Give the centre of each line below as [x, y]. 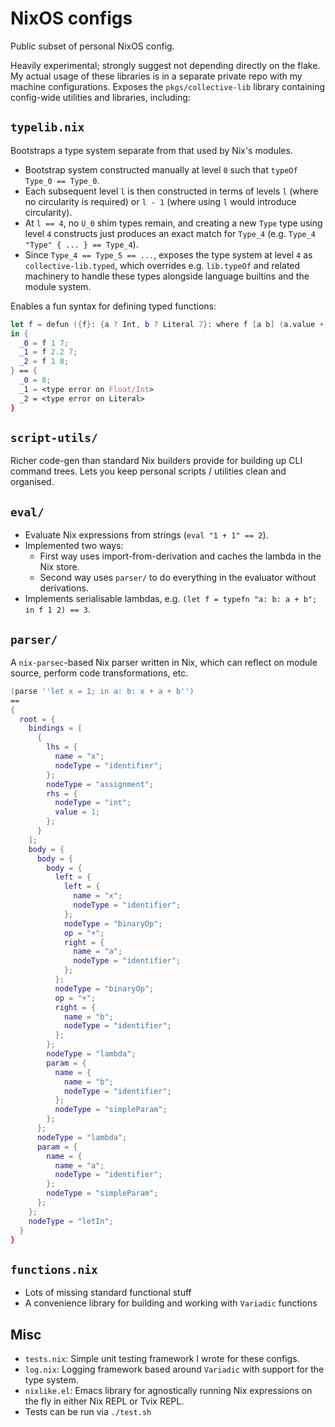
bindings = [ [55, 728]
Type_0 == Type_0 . [62, 180]
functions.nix [54, 1269]
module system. [58, 286]
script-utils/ [54, 437]
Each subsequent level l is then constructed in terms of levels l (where [171, 191]
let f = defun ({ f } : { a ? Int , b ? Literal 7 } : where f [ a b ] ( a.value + [167, 324]
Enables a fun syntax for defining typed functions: [113, 306]
